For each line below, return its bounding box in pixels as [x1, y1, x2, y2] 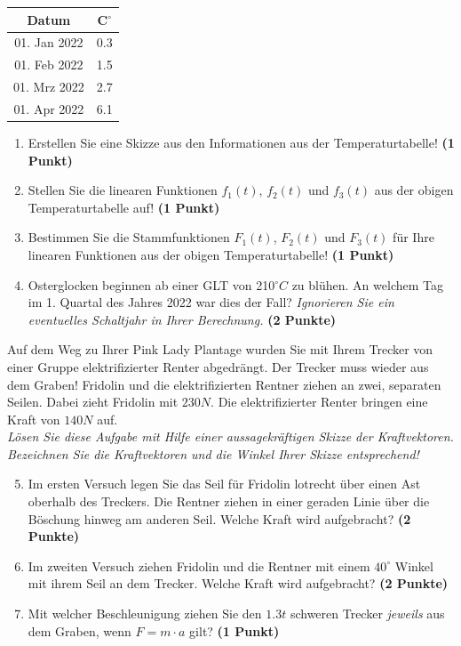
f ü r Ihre [393, 228, 434, 246]
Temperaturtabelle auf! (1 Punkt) [28, 198, 220, 216]
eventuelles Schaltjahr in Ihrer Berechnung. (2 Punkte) [28, 310, 337, 328]
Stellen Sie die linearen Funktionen [28, 181, 218, 199]
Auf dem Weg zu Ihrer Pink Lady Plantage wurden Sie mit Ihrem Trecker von [7, 340, 433, 359]
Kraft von [7, 409, 60, 428]
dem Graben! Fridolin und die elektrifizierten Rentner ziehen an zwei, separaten [7, 375, 441, 393]
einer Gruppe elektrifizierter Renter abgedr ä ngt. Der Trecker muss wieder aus [7, 357, 429, 375]
